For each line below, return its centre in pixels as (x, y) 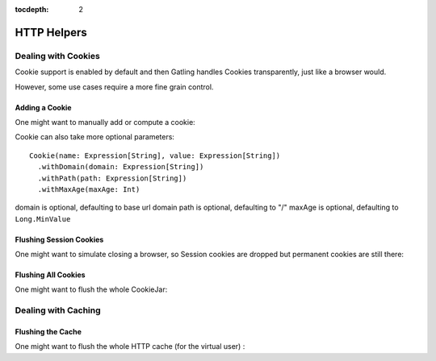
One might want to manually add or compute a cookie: (105, 122)
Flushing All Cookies (50, 275)
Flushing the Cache (48, 332)
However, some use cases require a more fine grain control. (114, 87)
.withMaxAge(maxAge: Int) (89, 189)
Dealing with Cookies (57, 56)
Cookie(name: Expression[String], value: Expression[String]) (155, 156)
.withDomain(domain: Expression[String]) (121, 167)
